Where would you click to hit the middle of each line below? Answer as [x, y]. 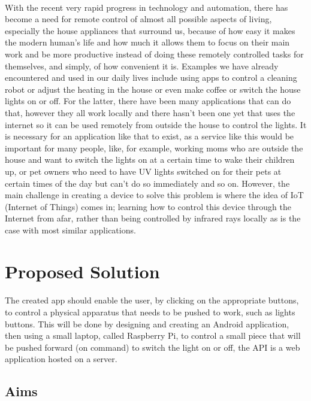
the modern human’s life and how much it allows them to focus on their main [147, 42]
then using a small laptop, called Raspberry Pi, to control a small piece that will [153, 335]
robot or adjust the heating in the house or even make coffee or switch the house [153, 89]
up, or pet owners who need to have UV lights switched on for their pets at [143, 171]
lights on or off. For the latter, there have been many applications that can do [148, 101]
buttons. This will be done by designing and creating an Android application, [147, 323]
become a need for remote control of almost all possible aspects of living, [138, 19]
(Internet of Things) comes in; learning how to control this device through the [148, 206]
